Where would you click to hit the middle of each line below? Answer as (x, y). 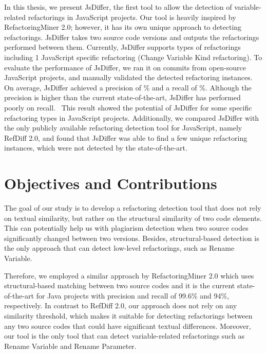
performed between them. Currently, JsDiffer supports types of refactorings (122, 47)
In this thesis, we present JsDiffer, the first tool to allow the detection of (118, 7)
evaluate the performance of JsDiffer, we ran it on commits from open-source (125, 67)
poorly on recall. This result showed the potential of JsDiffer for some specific (128, 107)
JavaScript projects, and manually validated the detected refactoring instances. (128, 77)
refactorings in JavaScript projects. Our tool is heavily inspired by (132, 17)
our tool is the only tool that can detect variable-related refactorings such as (124, 336)
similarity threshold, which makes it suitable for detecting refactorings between (128, 315)
